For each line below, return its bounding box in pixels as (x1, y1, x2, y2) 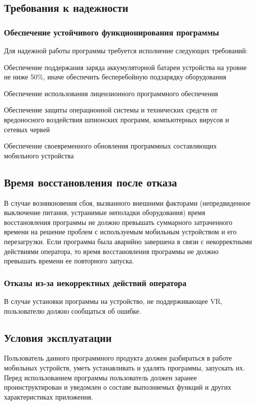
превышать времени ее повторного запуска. (4, 256, 134, 266)
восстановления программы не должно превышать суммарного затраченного (4, 217, 233, 227)
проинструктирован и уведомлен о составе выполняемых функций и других (4, 382, 231, 392)
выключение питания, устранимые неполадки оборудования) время (4, 207, 205, 218)
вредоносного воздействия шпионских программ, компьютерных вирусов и (4, 114, 229, 124)
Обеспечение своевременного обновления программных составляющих (4, 141, 217, 151)
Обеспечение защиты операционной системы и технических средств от (4, 105, 218, 115)
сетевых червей (4, 124, 50, 134)
